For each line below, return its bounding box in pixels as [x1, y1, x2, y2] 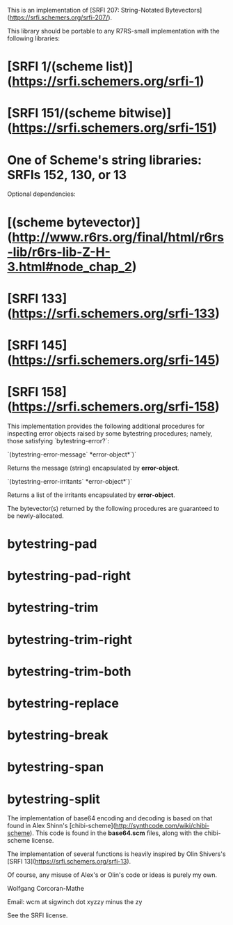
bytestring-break [7, 728, 109, 743]
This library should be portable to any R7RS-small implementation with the [7, 27, 220, 35]
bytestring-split [7, 791, 101, 807]
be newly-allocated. [7, 512, 64, 520]
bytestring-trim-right [7, 632, 132, 648]
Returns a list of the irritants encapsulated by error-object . [7, 491, 176, 499]
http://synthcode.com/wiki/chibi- [115, 822, 210, 830]
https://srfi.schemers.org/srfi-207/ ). [9, 13, 113, 22]
